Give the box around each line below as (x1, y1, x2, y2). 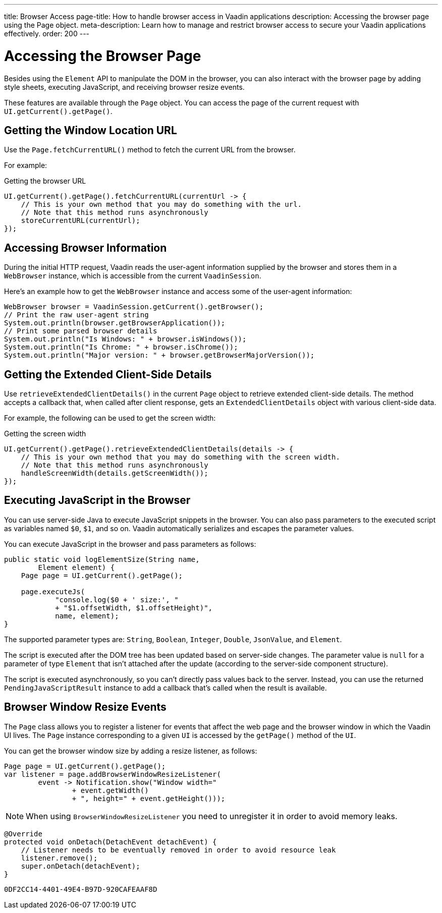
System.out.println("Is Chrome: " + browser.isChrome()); (4, 343, 238, 352)
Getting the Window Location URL (4, 124, 177, 137)
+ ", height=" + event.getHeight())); (72, 794, 226, 803)
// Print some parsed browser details (4, 327, 157, 335)
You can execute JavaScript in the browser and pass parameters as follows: (4, 539, 256, 548)
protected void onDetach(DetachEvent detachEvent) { (4, 837, 217, 846)
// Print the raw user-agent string (4, 311, 149, 319)
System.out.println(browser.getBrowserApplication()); (4, 319, 226, 327)
